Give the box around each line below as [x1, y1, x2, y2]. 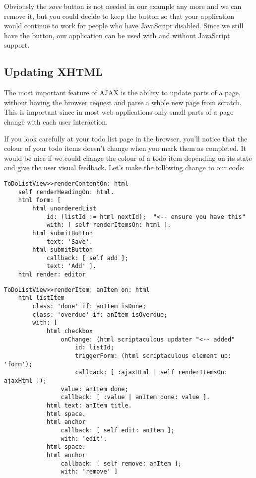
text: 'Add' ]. [46, 263, 97, 270]
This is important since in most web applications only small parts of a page [4, 107, 234, 117]
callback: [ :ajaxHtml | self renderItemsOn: [75, 369, 228, 376]
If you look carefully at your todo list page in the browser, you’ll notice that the [4, 133, 248, 143]
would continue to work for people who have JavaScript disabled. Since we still [4, 20, 244, 31]
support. [4, 40, 30, 50]
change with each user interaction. [4, 116, 108, 127]
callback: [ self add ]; [46, 254, 128, 262]
